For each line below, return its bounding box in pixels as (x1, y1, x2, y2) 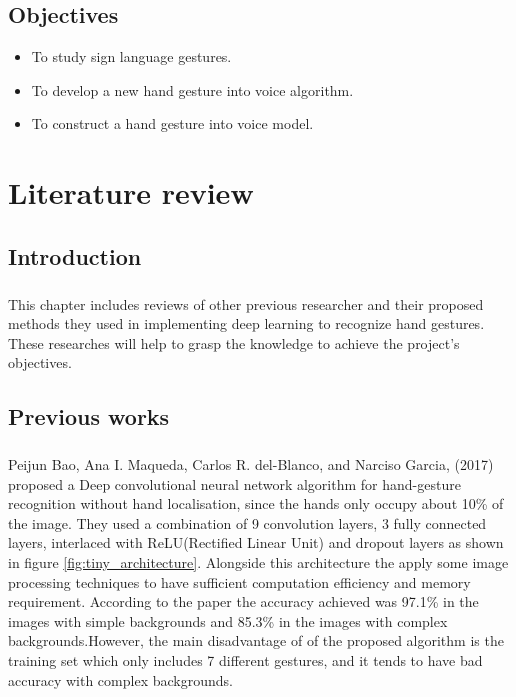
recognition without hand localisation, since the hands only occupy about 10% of (8, 493, 504, 514)
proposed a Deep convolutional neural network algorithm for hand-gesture (8, 473, 461, 494)
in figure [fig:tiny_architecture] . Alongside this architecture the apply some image (8, 552, 509, 573)
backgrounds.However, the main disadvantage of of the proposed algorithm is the (8, 630, 504, 651)
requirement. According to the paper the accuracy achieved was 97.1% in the (8, 591, 479, 612)
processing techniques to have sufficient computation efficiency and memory (8, 571, 471, 592)
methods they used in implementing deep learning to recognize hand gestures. (8, 313, 485, 334)
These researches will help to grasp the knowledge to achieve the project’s (8, 332, 460, 353)
